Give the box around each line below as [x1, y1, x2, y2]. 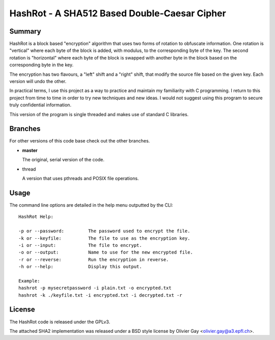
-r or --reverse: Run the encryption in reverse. [18, 257, 169, 262]
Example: [18, 278, 40, 284]
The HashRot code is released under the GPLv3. [9, 319, 111, 325]
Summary [9, 27, 41, 36]
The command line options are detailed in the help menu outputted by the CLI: [9, 202, 173, 208]
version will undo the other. [9, 78, 67, 84]
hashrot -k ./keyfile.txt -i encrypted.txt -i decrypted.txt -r [18, 292, 183, 298]
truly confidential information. [9, 102, 71, 108]
